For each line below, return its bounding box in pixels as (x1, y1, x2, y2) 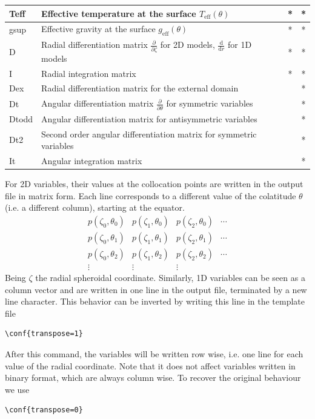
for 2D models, (160, 38, 215, 51)
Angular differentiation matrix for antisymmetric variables (41, 112, 257, 125)
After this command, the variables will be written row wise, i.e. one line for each (5, 348, 303, 360)
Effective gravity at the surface (41, 22, 156, 35)
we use (5, 383, 30, 395)
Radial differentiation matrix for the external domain (41, 82, 239, 94)
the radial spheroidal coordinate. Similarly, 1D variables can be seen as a (35, 271, 305, 284)
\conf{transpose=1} (5, 329, 83, 338)
